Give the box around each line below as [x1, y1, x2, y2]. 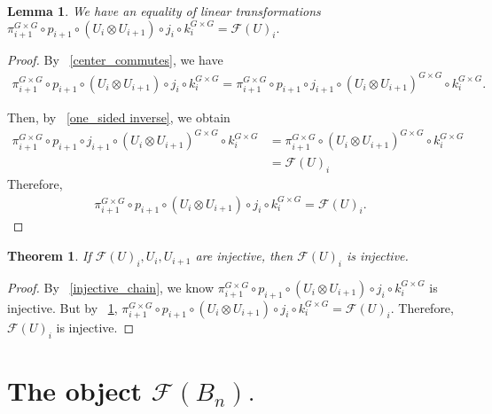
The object [7, 372, 143, 409]
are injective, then [195, 246, 293, 265]
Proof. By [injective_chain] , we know [7, 277, 215, 296]
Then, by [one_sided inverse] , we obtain [7, 108, 230, 127]
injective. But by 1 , [7, 298, 118, 316]
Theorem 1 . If [7, 246, 91, 265]
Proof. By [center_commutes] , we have [7, 51, 223, 69]
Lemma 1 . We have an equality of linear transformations [7, 2, 321, 20]
